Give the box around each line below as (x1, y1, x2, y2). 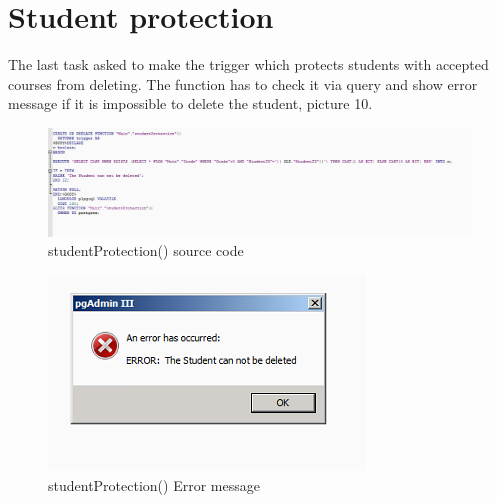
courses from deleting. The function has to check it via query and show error (8, 73, 478, 94)
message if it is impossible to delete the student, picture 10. (8, 93, 373, 114)
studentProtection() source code (48, 240, 244, 261)
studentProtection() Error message (48, 474, 260, 495)
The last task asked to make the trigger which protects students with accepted (8, 54, 489, 75)
